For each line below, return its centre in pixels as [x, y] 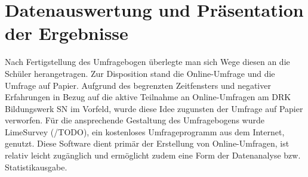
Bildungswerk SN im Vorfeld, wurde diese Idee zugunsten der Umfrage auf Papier [154, 108]
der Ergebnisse [67, 33]
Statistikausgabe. [36, 167]
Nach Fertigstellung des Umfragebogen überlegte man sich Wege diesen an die [147, 62]
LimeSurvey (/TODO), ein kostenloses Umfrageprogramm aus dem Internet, [145, 131]
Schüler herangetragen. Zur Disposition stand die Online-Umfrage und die [140, 73]
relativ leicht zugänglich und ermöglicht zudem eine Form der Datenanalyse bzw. [153, 155]
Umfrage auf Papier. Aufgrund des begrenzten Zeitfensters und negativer [138, 85]
